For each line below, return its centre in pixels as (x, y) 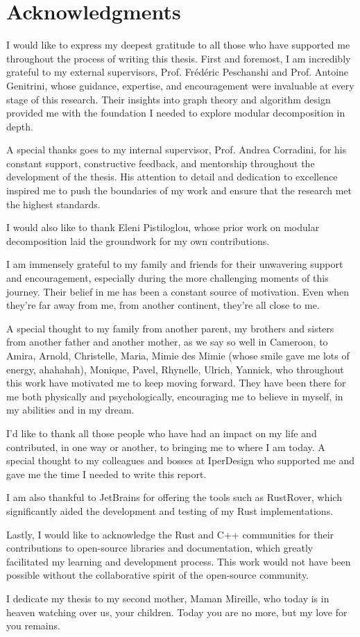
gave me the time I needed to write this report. (106, 474)
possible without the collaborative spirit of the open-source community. (158, 575)
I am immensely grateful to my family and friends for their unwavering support (175, 264)
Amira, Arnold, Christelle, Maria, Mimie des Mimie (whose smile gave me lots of (178, 355)
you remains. (33, 626)
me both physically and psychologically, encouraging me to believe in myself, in (175, 396)
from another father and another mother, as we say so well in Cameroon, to (167, 342)
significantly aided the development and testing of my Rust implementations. (170, 510)
